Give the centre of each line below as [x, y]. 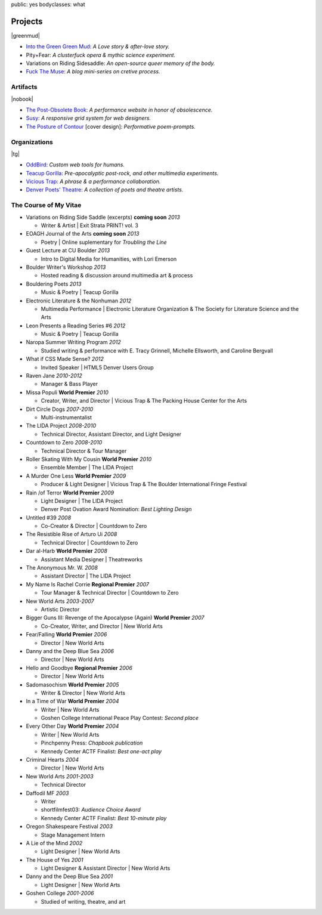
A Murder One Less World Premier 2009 [76, 476]
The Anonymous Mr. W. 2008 [62, 568]
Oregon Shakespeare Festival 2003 [69, 827]
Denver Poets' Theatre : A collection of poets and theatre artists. [105, 190]
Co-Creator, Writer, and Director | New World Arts [102, 626]
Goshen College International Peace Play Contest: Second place [120, 718]
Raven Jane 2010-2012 [54, 376]
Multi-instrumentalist [66, 417]
